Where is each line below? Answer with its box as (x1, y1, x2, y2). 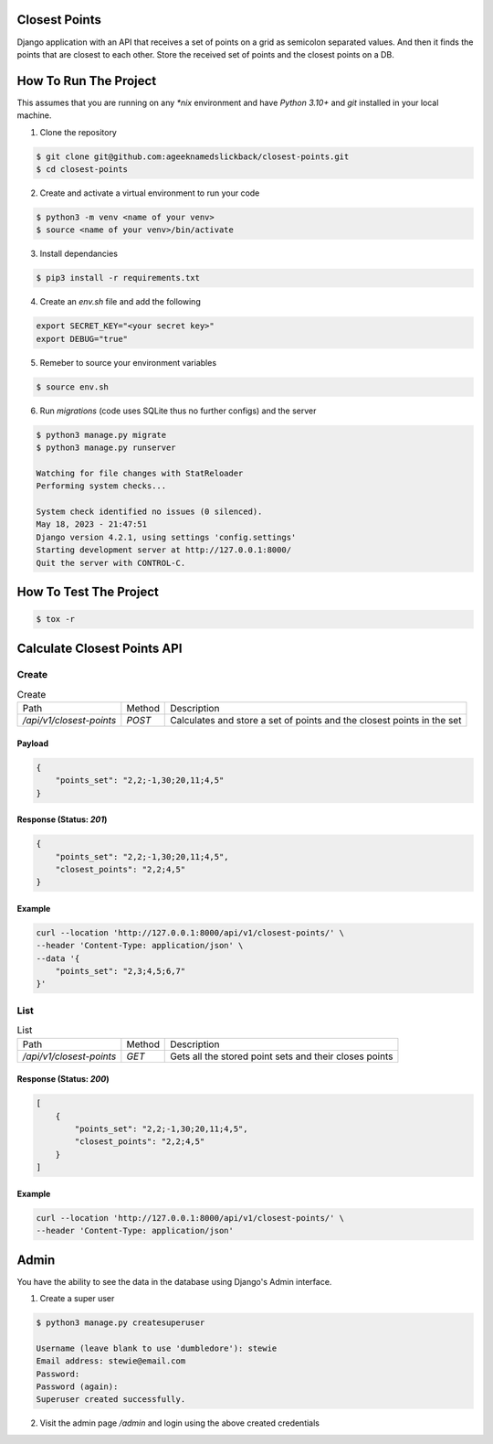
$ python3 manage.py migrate (36, 430, 167, 440)
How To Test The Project (16, 583, 159, 599)
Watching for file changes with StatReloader (36, 467, 244, 478)
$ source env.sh (36, 381, 110, 392)
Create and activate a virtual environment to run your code (39, 187, 260, 198)
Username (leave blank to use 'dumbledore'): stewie (36, 1342, 278, 1353)
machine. (16, 110, 52, 121)
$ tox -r (36, 614, 76, 625)
